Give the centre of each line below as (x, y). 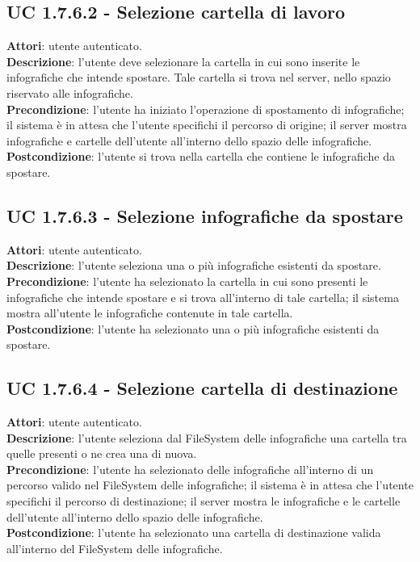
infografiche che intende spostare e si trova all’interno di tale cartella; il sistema (203, 297)
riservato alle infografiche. (70, 92)
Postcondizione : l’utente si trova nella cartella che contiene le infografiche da (201, 156)
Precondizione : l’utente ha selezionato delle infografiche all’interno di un (190, 469)
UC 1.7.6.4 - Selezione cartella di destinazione (202, 388)
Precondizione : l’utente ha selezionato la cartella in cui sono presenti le (187, 281)
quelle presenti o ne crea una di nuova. (102, 453)
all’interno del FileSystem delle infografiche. (115, 548)
